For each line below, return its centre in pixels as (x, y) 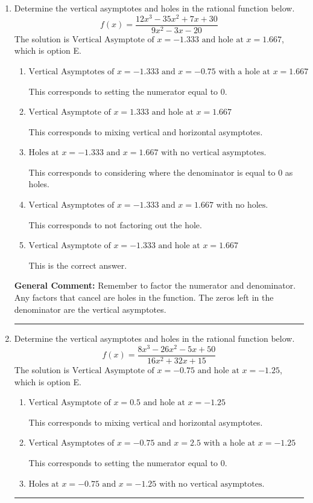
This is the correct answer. (78, 265)
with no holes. (242, 206)
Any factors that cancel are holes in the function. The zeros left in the (144, 297)
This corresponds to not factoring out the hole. (115, 224)
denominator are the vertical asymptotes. (90, 309)
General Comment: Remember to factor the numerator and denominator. (155, 285)
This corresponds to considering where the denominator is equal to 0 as (161, 172)
